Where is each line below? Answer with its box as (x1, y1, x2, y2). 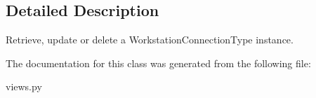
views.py (6, 79, 42, 94)
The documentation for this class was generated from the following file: (6, 55, 311, 70)
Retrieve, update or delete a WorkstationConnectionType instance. (6, 32, 294, 47)
